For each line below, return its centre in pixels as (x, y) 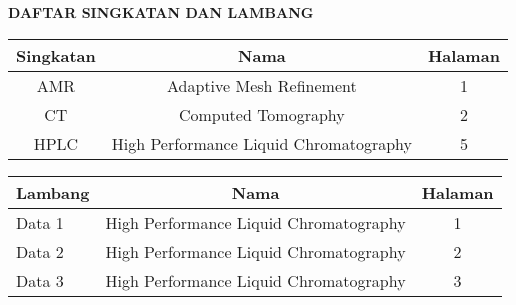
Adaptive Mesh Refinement (262, 85)
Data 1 (40, 222)
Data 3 (40, 280)
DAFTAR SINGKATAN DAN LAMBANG (161, 12)
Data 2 (40, 251)
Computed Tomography (261, 114)
